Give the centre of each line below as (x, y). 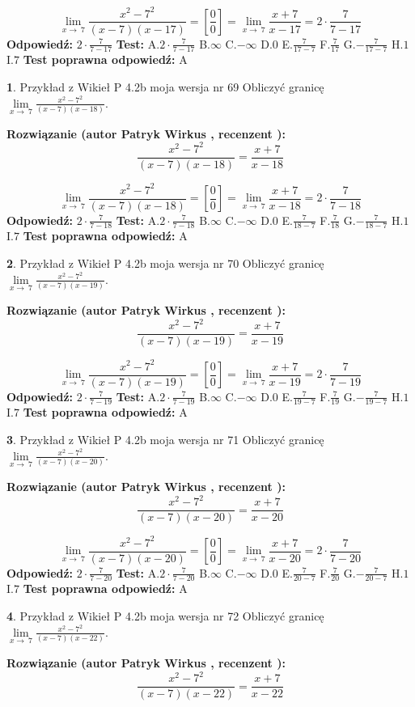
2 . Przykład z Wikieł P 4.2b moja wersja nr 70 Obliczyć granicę (165, 263)
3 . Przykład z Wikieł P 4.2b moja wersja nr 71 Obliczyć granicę (165, 440)
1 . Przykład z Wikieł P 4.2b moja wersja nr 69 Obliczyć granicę (165, 86)
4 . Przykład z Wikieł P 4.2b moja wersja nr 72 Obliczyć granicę (165, 616)
